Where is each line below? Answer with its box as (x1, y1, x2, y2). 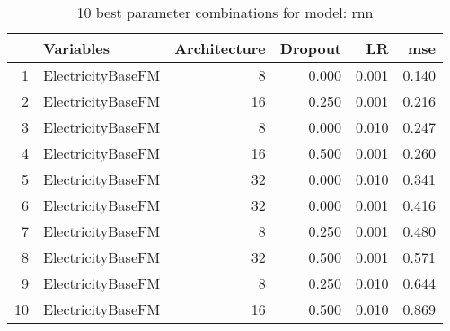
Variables (43, 38, 110, 58)
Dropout (279, 38, 342, 58)
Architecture (174, 38, 266, 58)
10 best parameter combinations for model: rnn (76, 2, 374, 22)
